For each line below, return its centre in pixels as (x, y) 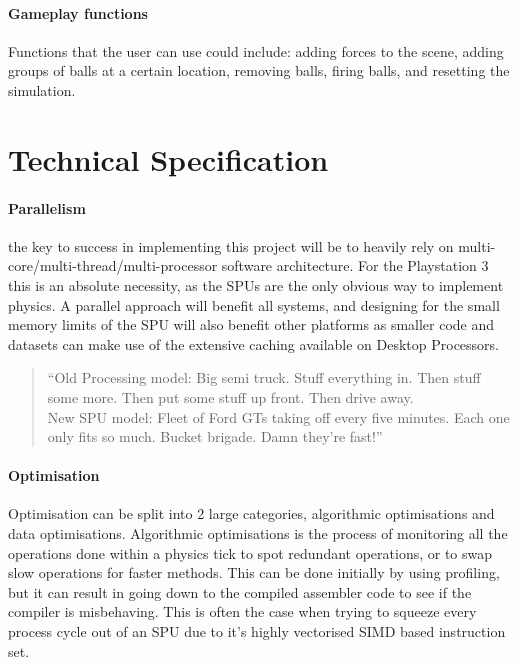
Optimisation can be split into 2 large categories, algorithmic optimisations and (251, 513)
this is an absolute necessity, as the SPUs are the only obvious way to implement (256, 284)
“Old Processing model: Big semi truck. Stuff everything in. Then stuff (264, 377)
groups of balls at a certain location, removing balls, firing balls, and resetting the (259, 70)
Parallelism (47, 207)
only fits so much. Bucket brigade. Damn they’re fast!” (215, 436)
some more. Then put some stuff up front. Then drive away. (230, 396)
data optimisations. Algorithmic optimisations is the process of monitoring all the (258, 533)
